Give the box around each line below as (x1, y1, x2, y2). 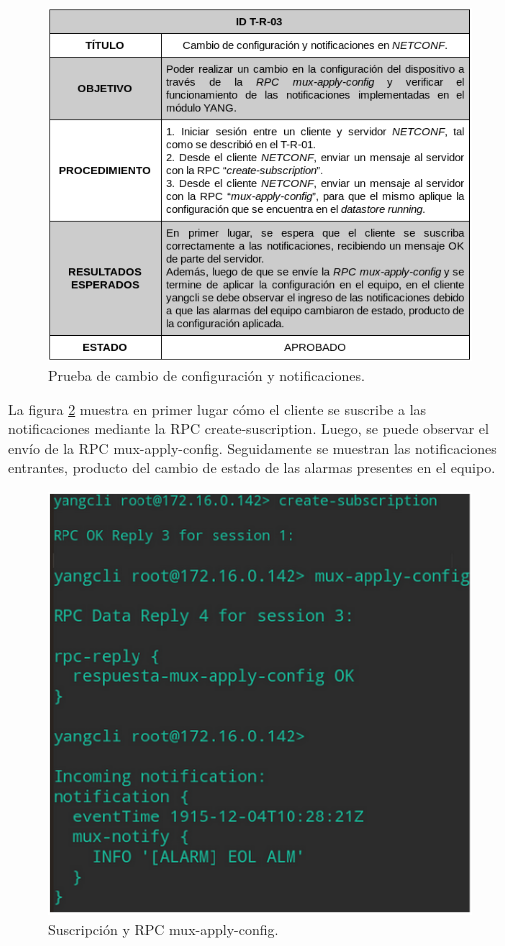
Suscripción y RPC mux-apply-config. (48, 918, 279, 939)
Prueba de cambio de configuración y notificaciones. (48, 365, 365, 386)
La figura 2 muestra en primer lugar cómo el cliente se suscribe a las (8, 398, 427, 419)
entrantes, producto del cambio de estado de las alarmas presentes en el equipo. (8, 457, 496, 478)
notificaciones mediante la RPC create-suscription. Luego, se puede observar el (8, 418, 489, 439)
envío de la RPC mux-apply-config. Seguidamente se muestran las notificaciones (8, 437, 497, 458)
